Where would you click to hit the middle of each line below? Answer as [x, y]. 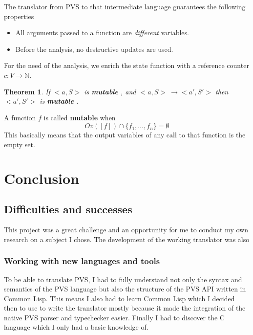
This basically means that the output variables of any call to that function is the [125, 135]
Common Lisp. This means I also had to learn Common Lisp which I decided [119, 298]
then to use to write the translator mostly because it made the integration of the [125, 308]
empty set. [20, 144]
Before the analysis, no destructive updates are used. [94, 49]
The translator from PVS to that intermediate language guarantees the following [125, 6]
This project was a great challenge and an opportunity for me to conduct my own [126, 230]
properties [19, 16]
